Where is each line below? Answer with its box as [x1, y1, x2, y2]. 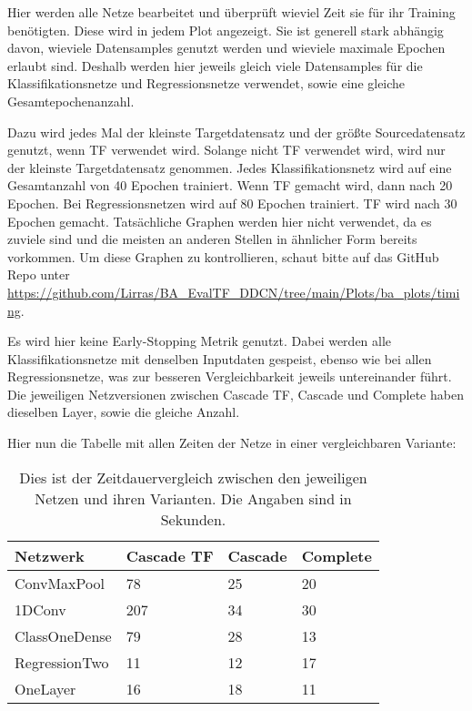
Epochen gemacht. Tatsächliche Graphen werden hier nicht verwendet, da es [7, 211, 432, 230]
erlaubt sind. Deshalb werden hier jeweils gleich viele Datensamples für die [7, 56, 423, 75]
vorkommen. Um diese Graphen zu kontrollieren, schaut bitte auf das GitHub [7, 247, 439, 266]
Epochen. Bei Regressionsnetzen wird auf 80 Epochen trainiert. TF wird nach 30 [7, 193, 457, 212]
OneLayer [15, 677, 76, 699]
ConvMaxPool [15, 572, 105, 594]
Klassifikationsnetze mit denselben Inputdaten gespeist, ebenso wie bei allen [7, 349, 432, 368]
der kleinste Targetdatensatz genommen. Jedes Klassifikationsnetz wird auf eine [7, 157, 452, 177]
